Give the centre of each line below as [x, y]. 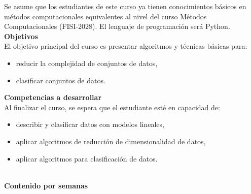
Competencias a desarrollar [53, 97]
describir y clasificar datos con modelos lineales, [90, 124]
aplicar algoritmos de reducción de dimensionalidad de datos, [111, 141]
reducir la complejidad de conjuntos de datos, [87, 63]
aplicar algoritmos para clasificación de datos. [87, 158]
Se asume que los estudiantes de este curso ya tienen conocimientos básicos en [125, 6]
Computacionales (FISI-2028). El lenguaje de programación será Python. [117, 26]
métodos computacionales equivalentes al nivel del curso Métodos [105, 16]
